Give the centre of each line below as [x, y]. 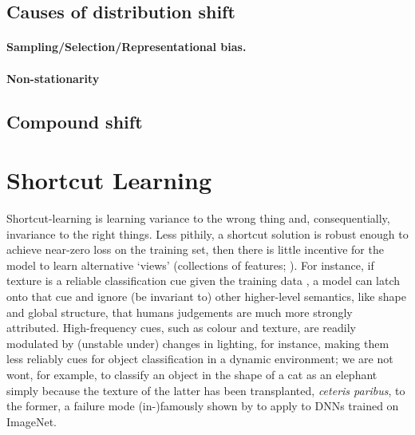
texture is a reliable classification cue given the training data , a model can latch [204, 281]
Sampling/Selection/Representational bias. [126, 47]
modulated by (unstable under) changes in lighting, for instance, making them [198, 343]
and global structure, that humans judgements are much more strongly [180, 312]
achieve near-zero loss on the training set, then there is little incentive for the [195, 249]
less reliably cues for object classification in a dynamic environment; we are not [200, 359]
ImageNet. [32, 421]
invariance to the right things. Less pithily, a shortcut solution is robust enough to [207, 233]
